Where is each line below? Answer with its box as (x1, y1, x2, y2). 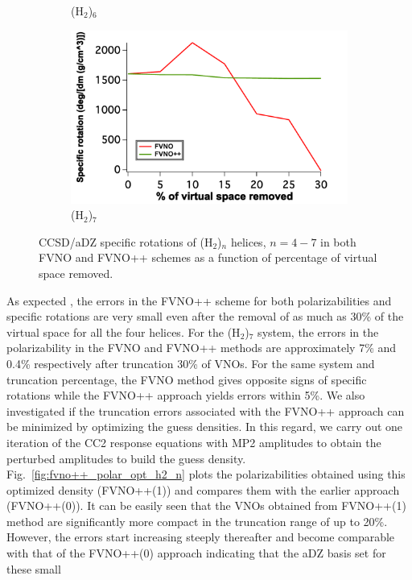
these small (6, 560, 61, 577)
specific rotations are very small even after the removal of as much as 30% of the (6, 308, 404, 325)
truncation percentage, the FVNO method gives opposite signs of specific (6, 371, 367, 387)
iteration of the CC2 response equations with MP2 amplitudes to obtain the (6, 433, 381, 450)
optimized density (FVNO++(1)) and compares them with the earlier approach (6, 481, 400, 498)
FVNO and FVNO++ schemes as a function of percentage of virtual (39, 249, 377, 266)
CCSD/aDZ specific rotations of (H (39, 233, 213, 250)
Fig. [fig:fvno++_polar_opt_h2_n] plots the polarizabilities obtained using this (6, 466, 406, 483)
